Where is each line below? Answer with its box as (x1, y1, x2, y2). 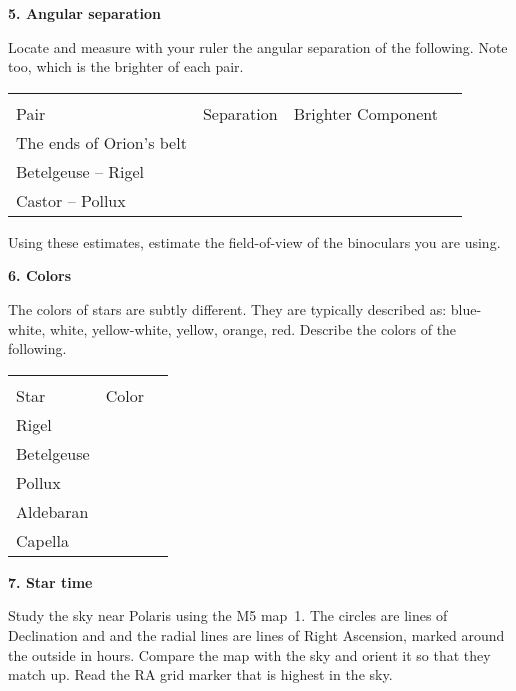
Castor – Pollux (16, 188, 126, 212)
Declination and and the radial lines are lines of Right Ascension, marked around (8, 624, 505, 645)
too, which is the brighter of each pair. (8, 56, 244, 77)
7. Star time (8, 571, 93, 592)
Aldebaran (16, 499, 89, 523)
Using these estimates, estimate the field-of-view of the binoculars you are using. (8, 231, 501, 252)
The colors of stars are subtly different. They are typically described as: (8, 298, 447, 319)
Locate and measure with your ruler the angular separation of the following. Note (8, 36, 508, 57)
